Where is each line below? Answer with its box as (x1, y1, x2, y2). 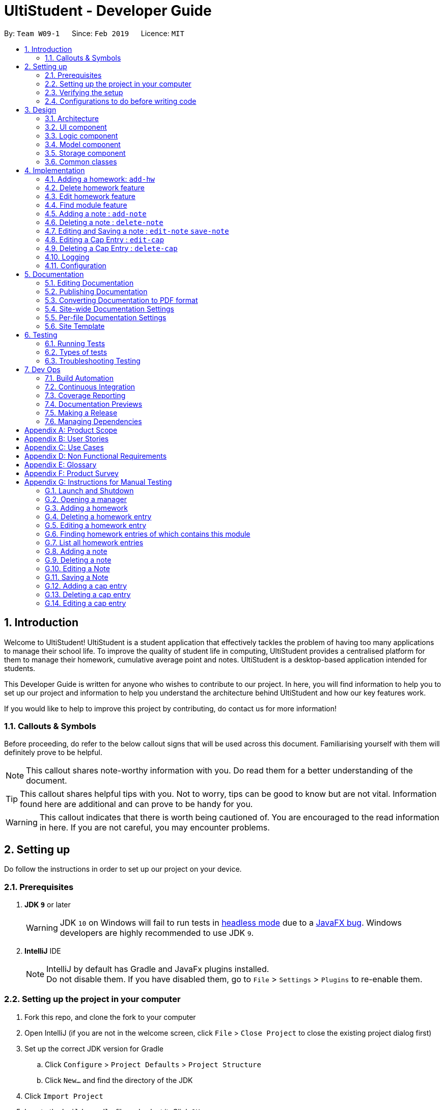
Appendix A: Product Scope (24, 425, 118, 434)
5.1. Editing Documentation (45, 278, 134, 287)
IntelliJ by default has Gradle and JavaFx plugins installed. (46, 963, 269, 974)
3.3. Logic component (45, 131, 118, 140)
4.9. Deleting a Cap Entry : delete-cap (45, 243, 178, 253)
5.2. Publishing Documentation (45, 287, 148, 296)
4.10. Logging (45, 252, 90, 261)
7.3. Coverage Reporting (45, 391, 126, 400)
